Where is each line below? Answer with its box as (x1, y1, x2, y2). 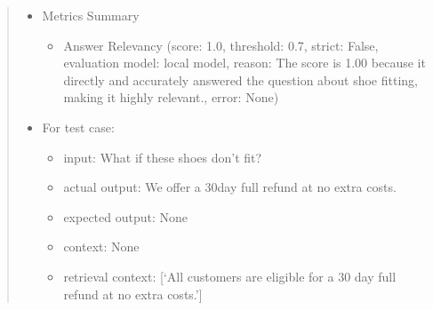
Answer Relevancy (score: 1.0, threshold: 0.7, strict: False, (63, 36, 379, 54)
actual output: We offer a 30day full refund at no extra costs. (63, 178, 397, 196)
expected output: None (63, 207, 188, 226)
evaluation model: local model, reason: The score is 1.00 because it (63, 53, 426, 72)
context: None (63, 237, 140, 256)
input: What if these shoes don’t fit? (63, 147, 262, 166)
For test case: (42, 117, 115, 136)
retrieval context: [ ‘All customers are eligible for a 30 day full (63, 266, 397, 285)
